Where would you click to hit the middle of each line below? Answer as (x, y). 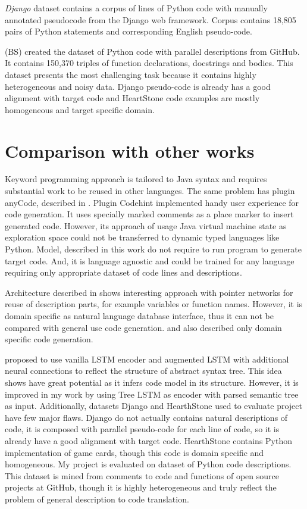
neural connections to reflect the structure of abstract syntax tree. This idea (143, 371)
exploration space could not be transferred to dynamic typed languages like (142, 237)
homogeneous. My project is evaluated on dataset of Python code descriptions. (148, 464)
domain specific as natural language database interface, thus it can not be (139, 316)
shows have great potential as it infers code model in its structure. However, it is (152, 382)
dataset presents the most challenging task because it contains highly (131, 74)
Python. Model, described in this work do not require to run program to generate (153, 249)
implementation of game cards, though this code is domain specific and (134, 452)
